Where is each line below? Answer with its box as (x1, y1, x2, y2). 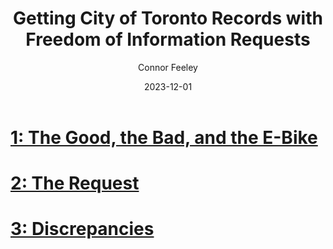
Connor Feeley (138, 61, 198, 73)
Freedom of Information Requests (25, 28, 311, 51)
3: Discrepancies (10, 218, 155, 241)
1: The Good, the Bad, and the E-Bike (10, 126, 318, 149)
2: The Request (10, 172, 140, 195)
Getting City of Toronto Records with (13, 7, 323, 30)
